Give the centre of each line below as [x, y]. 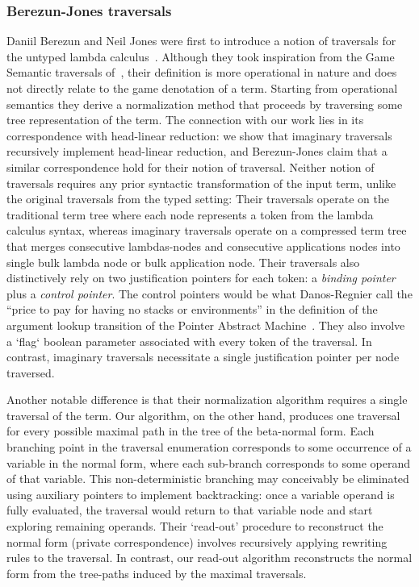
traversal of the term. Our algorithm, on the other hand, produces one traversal [203, 415]
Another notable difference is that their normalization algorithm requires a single [207, 400]
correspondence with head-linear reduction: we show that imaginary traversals [199, 135]
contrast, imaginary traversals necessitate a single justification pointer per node [203, 357]
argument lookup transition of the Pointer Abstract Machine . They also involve [206, 325]
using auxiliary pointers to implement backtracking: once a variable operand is [201, 494]
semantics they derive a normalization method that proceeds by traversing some [205, 104]
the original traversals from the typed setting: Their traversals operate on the [198, 199]
